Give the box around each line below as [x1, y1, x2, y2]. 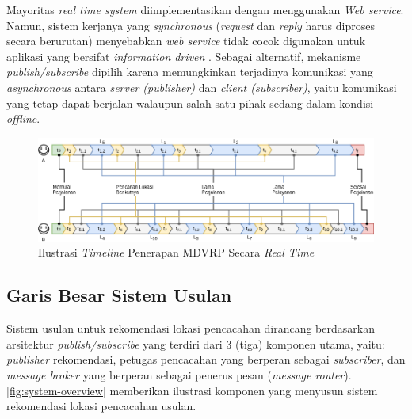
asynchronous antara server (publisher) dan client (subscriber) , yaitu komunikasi [6, 78, 397, 95]
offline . [6, 110, 40, 127]
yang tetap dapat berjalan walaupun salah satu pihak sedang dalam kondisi [6, 94, 374, 111]
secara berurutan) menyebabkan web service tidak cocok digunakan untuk [6, 32, 366, 49]
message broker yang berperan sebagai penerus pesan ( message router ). [6, 367, 352, 383]
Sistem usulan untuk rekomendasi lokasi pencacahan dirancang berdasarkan [6, 320, 375, 337]
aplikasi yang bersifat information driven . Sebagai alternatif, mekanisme [6, 48, 361, 64]
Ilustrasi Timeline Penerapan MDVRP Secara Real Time [38, 244, 315, 261]
